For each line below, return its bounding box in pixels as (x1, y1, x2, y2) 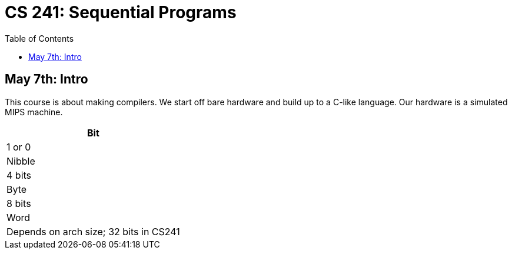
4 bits (6, 169, 32, 181)
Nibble (6, 155, 35, 167)
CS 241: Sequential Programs (5, 2, 237, 22)
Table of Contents (5, 33, 74, 44)
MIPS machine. (5, 106, 63, 117)
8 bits (6, 197, 31, 209)
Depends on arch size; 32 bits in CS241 (6, 225, 180, 238)
